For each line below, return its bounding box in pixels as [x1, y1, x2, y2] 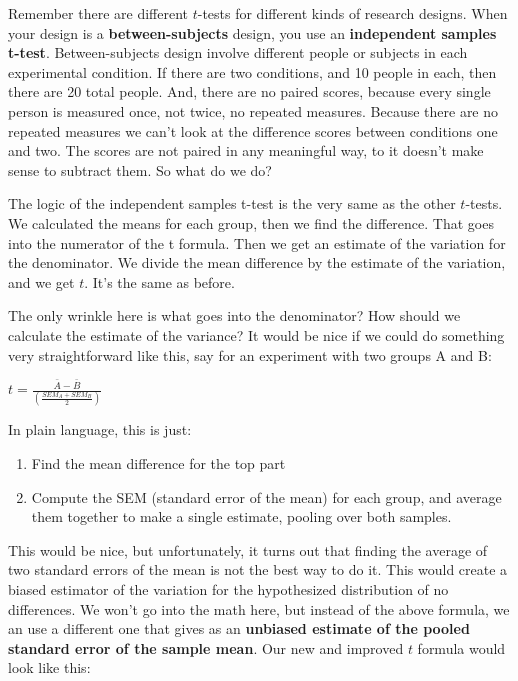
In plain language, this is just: [8, 419, 192, 440]
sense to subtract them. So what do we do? [8, 159, 272, 180]
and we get [8, 271, 75, 292]
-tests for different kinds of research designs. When [197, 3, 508, 23]
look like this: [8, 657, 91, 678]
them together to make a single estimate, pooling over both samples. [31, 506, 452, 527]
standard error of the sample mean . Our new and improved [8, 637, 404, 658]
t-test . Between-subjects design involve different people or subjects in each [8, 42, 468, 63]
